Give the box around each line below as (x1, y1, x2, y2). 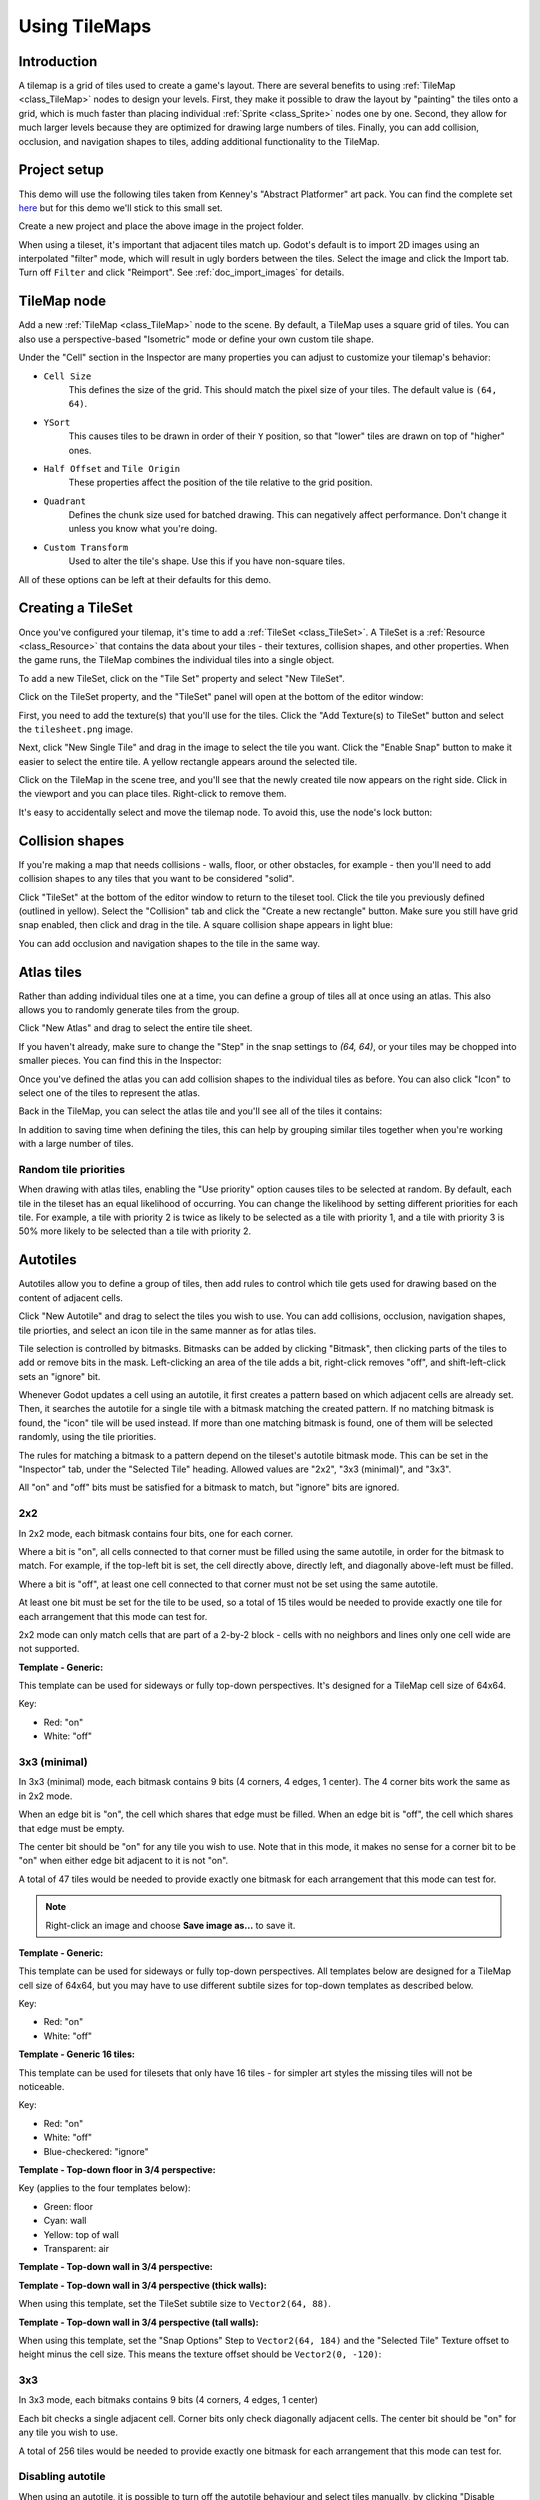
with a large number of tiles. (18, 1138, 134, 1150)
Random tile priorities (18, 1162, 125, 1176)
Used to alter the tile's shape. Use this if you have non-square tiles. (68, 555, 345, 567)
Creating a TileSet (18, 600, 134, 617)
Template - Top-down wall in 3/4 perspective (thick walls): (18, 2279, 267, 2291)
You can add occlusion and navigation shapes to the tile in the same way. (18, 937, 320, 949)
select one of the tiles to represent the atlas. (18, 1086, 200, 1099)
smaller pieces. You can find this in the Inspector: (18, 1055, 222, 1067)
